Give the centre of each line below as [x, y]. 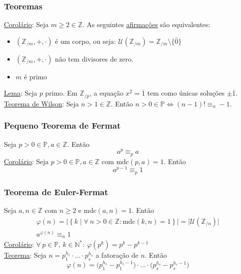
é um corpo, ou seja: [85, 41]
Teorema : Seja [25, 255]
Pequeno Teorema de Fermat [62, 125]
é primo [35, 76]
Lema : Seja [21, 93]
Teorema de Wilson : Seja [42, 103]
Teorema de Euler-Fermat [56, 191]
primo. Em [61, 93]
